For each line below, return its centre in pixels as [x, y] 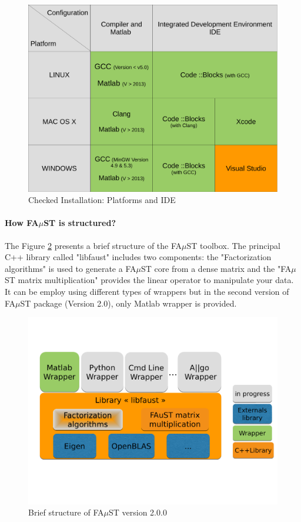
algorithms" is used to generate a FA [71, 268]
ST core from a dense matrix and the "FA [216, 268]
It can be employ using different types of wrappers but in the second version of [147, 291]
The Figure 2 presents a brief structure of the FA [93, 245]
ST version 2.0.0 [138, 512]
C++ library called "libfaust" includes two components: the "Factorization [138, 257]
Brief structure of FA [66, 512]
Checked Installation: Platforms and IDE [102, 200]
